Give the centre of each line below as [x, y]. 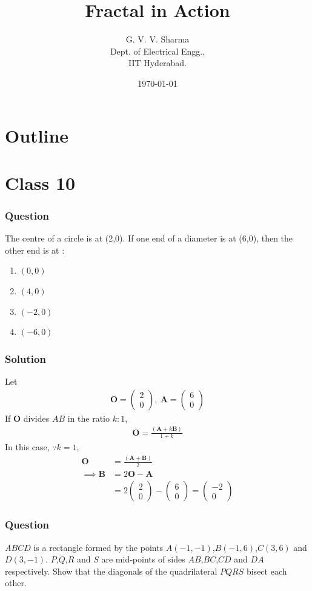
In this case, [27, 447]
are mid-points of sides [143, 559]
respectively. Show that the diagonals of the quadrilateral [111, 571]
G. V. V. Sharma [158, 39]
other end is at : [35, 250]
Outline [37, 135]
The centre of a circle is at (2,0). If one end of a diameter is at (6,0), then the [149, 238]
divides [36, 418]
